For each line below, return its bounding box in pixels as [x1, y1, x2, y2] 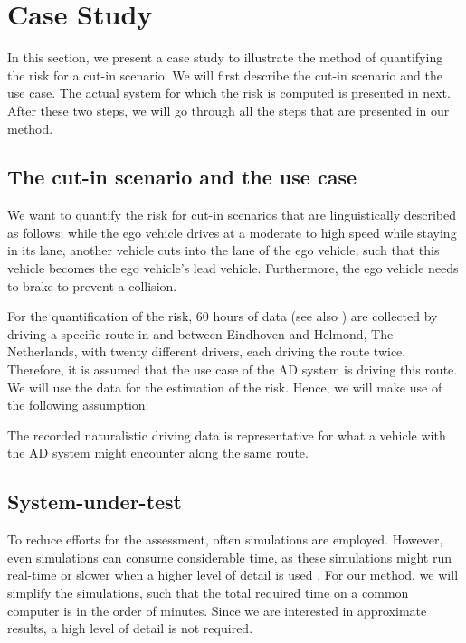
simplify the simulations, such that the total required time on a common [7, 583, 409, 601]
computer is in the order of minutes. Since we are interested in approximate [7, 600, 427, 619]
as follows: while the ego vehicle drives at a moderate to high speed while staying [7, 222, 457, 241]
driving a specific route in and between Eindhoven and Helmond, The [7, 324, 394, 343]
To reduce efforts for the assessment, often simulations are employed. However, [7, 530, 443, 549]
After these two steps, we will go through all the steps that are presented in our [7, 100, 450, 119]
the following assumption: [7, 395, 149, 414]
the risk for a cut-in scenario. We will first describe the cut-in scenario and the [7, 65, 442, 84]
